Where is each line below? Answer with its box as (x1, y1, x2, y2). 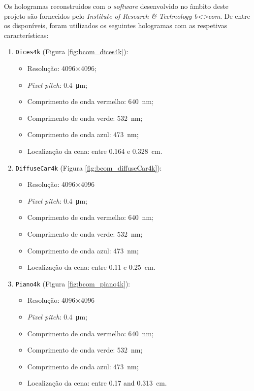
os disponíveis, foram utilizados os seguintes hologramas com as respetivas (4, 20, 227, 31)
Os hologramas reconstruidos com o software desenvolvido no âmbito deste (4, 1, 229, 11)
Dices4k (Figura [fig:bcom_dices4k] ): (15, 46, 128, 57)
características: (4, 30, 49, 40)
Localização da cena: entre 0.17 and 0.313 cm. (27, 378, 167, 388)
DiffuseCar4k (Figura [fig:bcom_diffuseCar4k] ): (15, 162, 162, 173)
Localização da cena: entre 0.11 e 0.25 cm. (27, 262, 156, 272)
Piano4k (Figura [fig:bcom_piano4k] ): (15, 278, 130, 288)
